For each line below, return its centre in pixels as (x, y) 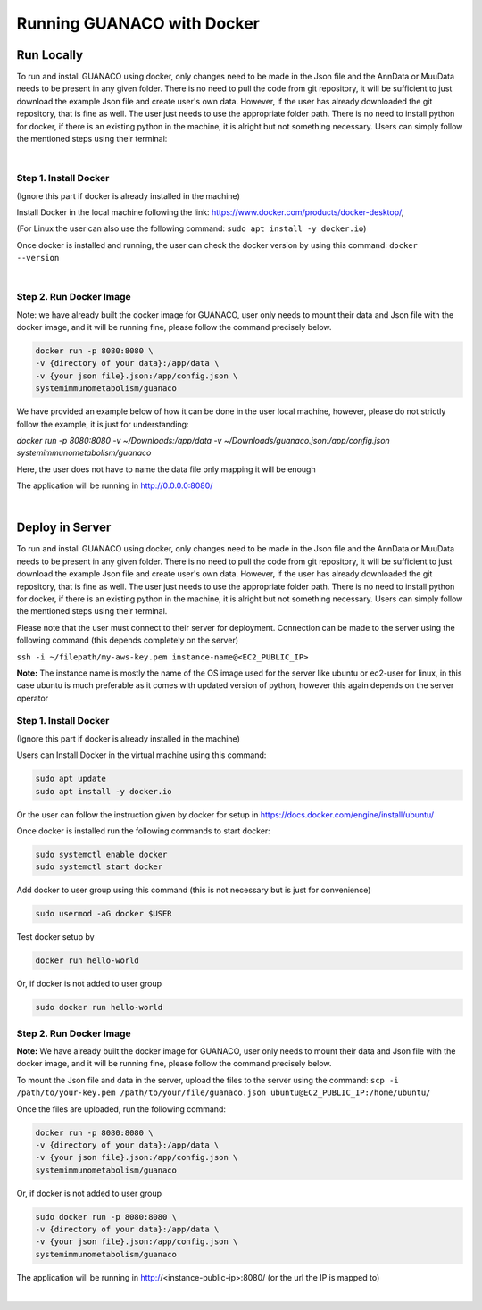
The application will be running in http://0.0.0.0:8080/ (115, 485)
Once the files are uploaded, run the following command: (121, 1109)
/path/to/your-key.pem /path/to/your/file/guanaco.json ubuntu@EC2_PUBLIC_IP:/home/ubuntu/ (224, 1093)
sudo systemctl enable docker (101, 854)
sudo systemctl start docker (99, 867)
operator (33, 698)
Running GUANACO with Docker (138, 23)
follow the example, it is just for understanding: (103, 424)
